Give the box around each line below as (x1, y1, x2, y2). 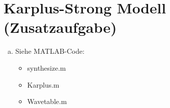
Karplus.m (27, 79, 59, 90)
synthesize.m (27, 62, 66, 73)
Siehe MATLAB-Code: (15, 46, 84, 56)
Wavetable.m (27, 96, 67, 107)
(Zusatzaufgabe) (3, 17, 117, 37)
